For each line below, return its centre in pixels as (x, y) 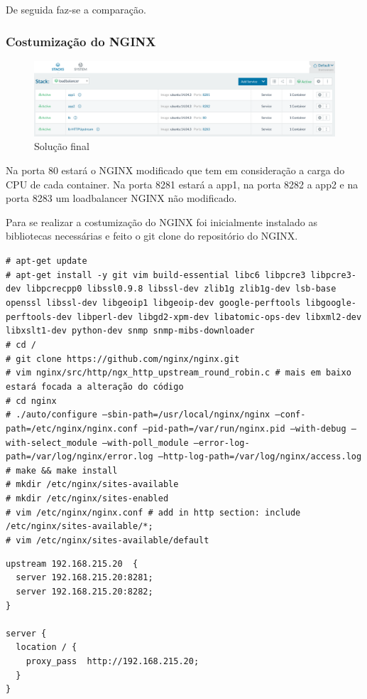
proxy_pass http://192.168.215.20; (113, 661)
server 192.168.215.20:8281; (84, 578)
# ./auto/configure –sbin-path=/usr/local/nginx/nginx (138, 415)
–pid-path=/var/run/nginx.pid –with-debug (245, 428)
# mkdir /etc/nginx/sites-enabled (87, 499)
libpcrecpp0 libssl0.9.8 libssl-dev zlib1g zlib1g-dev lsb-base (181, 289)
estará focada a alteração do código (95, 386)
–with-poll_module (146, 443)
